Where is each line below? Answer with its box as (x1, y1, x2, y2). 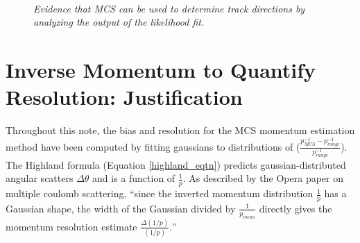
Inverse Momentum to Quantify (6, 55, 316, 83)
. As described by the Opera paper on (182, 171, 344, 185)
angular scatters (6, 171, 74, 185)
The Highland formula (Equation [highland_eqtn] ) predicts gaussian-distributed (6, 157, 346, 171)
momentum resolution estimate (6, 219, 137, 233)
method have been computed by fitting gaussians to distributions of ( (6, 139, 300, 153)
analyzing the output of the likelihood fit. (33, 15, 205, 29)
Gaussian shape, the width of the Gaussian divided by (6, 201, 236, 215)
